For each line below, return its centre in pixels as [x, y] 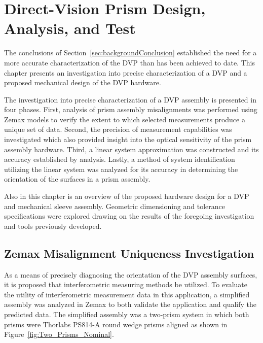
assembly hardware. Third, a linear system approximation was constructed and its [131, 149]
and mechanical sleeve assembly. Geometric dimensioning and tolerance [115, 206]
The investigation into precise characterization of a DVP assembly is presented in [130, 99]
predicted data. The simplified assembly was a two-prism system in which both [127, 314]
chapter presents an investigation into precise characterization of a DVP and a [126, 72]
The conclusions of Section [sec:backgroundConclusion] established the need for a [130, 53]
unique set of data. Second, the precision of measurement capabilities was [118, 129]
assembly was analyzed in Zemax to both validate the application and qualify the [130, 304]
